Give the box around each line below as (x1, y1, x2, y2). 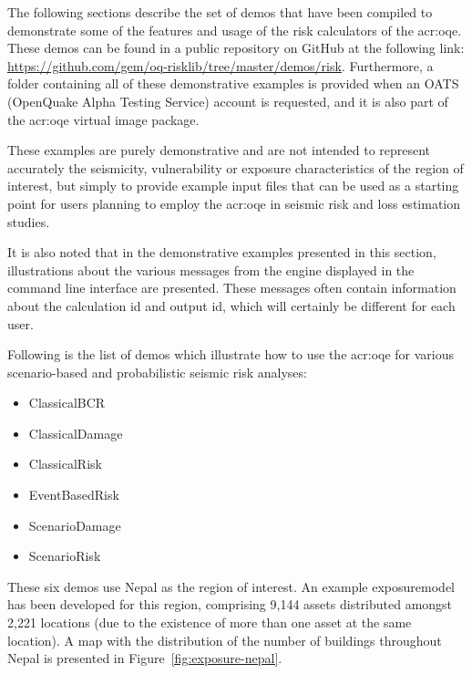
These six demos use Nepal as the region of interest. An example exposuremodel (7, 576, 455, 596)
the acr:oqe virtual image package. (7, 109, 200, 129)
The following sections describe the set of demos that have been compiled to (7, 3, 433, 21)
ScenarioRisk (28, 546, 101, 565)
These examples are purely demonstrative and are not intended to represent (7, 140, 431, 160)
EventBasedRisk (28, 485, 119, 504)
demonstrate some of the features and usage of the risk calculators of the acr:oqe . (7, 20, 462, 39)
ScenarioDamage (28, 515, 121, 534)
